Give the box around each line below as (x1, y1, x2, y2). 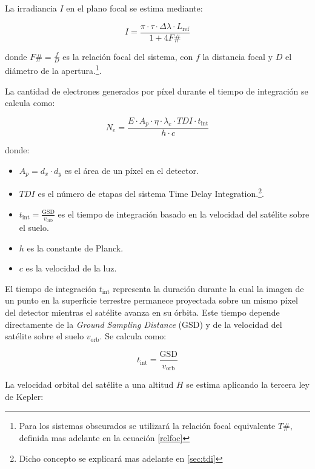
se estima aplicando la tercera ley (186, 378, 310, 391)
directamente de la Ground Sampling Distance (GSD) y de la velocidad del (5, 318, 282, 330)
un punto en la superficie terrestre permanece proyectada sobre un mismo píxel (5, 294, 298, 307)
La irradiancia (5, 2, 57, 14)
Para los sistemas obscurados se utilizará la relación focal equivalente (19, 419, 276, 432)
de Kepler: (5, 390, 44, 402)
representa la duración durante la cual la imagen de (113, 282, 304, 294)
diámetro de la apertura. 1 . (5, 62, 102, 77)
